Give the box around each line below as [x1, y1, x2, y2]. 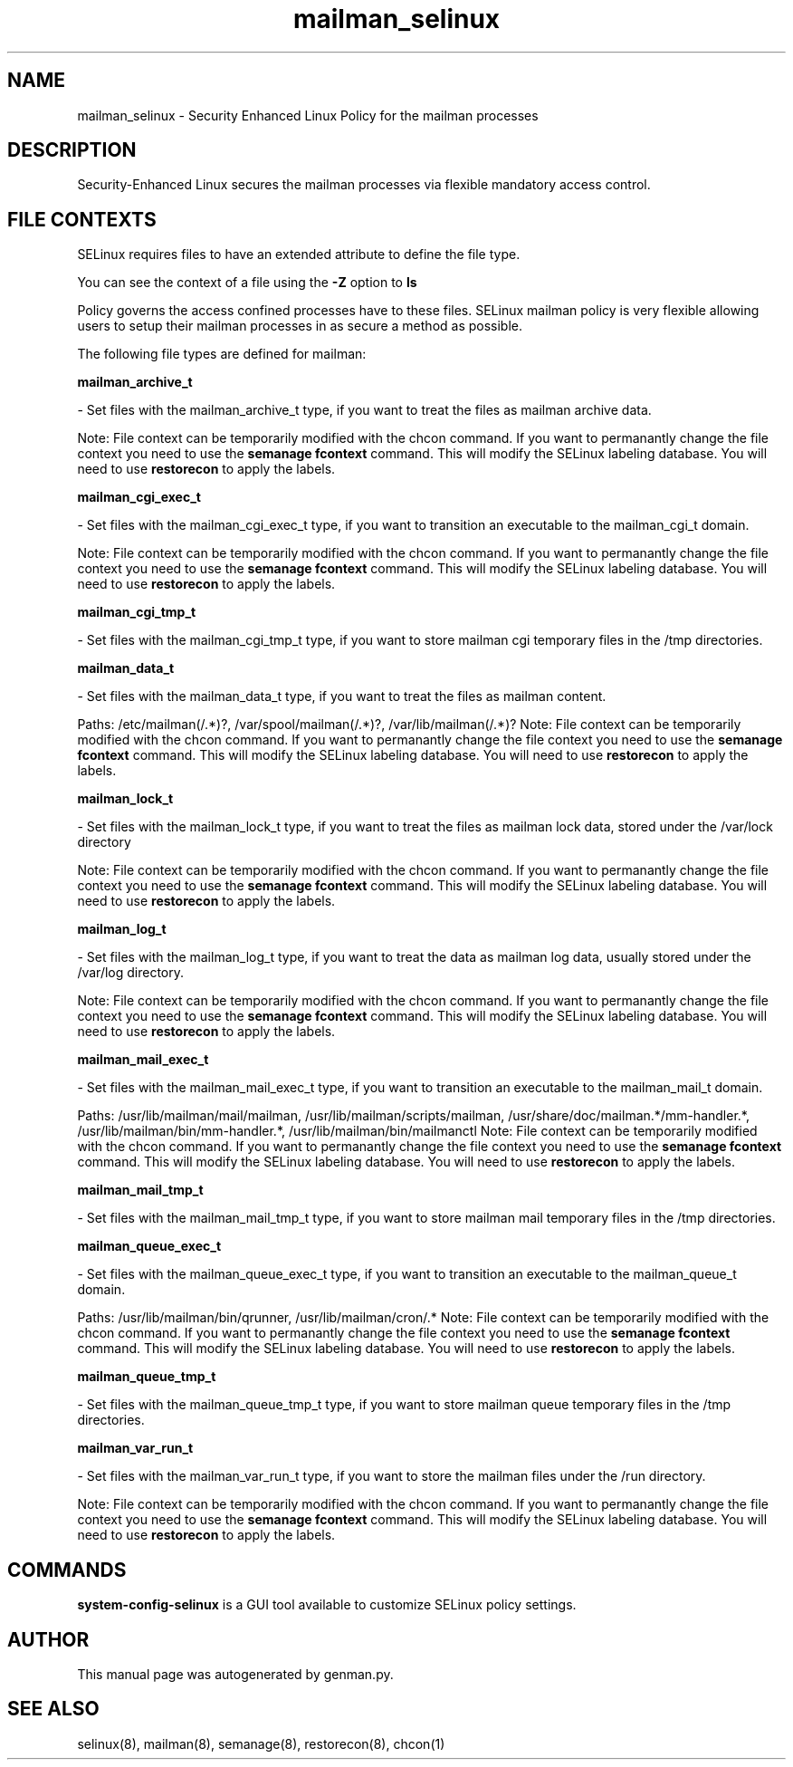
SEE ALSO [7, 1697, 100, 1721]
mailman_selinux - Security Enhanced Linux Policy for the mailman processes [77, 107, 539, 123]
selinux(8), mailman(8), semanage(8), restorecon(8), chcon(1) [77, 1735, 445, 1752]
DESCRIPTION [7, 139, 137, 162]
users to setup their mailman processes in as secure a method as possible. [77, 318, 523, 334]
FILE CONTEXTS [7, 207, 157, 231]
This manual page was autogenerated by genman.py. [77, 1666, 394, 1682]
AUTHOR [7, 1628, 90, 1651]
